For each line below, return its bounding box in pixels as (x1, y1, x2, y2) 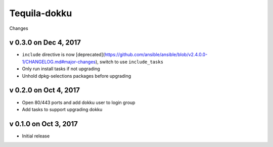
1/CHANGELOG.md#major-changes (22, 59, 96, 65)
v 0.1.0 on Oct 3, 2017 (9, 119, 78, 128)
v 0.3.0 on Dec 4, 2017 (9, 38, 81, 47)
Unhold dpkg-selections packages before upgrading (22, 73, 131, 79)
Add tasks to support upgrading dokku (22, 106, 103, 112)
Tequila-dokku (9, 8, 72, 19)
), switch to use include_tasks (95, 59, 164, 65)
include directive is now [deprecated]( (22, 52, 105, 58)
